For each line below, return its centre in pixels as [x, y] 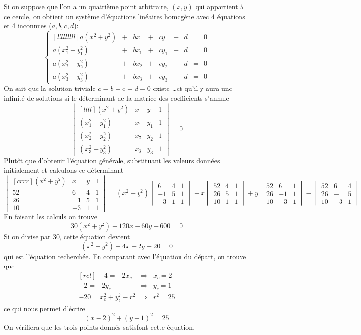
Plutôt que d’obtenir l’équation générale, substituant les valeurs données [112, 160]
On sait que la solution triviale [50, 88]
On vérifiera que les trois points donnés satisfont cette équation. [100, 326]
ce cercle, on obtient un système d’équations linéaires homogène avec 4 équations [125, 16]
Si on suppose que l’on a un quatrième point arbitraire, [86, 6]
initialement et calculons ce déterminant [64, 170]
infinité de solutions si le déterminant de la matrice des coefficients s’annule [117, 98]
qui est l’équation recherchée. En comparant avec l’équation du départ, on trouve [125, 256]
